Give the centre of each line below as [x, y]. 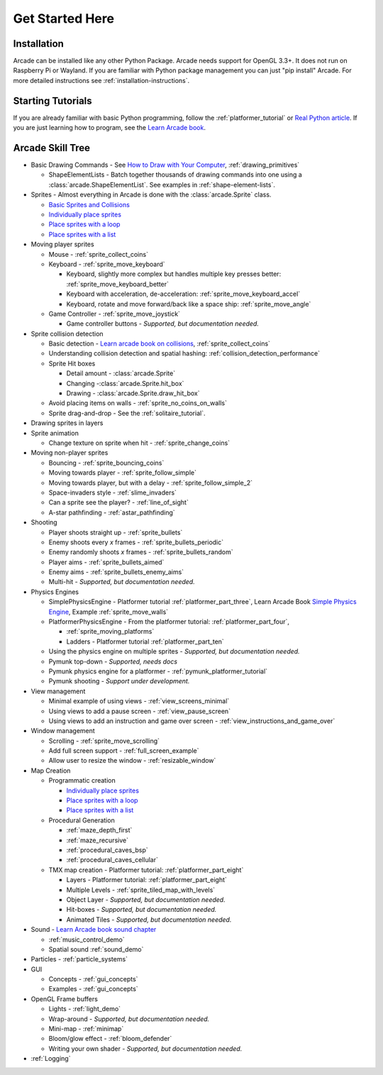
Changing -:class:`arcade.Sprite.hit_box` [125, 383]
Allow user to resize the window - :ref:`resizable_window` [132, 761]
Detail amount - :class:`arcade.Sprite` [121, 373]
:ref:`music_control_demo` [87, 939]
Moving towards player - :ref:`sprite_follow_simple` [122, 473]
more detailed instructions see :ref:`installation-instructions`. [101, 80]
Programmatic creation [82, 781]
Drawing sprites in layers [67, 423]
